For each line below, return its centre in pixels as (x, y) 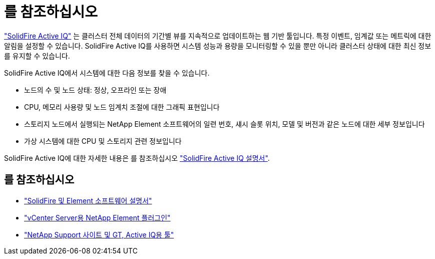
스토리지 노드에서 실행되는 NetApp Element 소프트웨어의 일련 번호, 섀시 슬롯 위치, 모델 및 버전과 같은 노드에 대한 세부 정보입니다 (225, 124)
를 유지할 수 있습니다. (37, 56)
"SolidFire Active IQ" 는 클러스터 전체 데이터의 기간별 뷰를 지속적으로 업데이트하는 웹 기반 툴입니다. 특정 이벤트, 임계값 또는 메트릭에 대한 (218, 36)
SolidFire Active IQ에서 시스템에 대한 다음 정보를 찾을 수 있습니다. (107, 73)
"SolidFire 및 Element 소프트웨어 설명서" (88, 200)
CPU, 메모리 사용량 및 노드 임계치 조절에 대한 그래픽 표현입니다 (122, 107)
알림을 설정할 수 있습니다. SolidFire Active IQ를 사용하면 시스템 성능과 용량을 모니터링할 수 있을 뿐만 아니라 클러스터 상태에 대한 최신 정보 (218, 46)
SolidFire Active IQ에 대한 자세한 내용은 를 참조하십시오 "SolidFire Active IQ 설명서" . (137, 158)
